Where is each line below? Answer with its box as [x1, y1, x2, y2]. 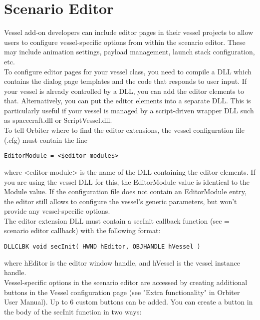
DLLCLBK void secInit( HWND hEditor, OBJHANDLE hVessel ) [4, 243, 201, 251]
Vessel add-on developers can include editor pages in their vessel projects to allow [4, 27, 254, 37]
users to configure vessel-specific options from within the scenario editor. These [4, 36, 246, 47]
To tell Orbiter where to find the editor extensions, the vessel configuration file [4, 125, 245, 135]
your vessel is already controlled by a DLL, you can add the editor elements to [4, 85, 244, 96]
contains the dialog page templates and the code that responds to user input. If [4, 76, 247, 86]
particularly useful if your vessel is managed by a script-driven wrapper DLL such [4, 105, 254, 115]
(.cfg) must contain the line [4, 134, 87, 145]
